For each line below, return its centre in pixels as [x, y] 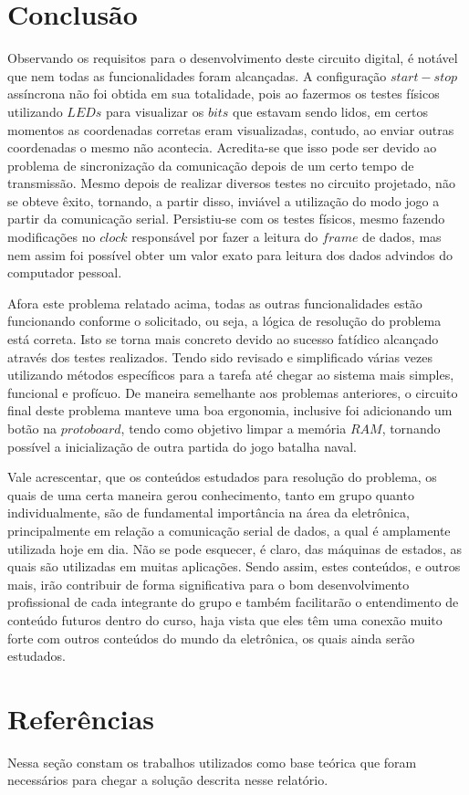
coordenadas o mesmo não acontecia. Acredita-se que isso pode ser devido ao [222, 147]
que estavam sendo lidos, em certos [330, 111]
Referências [81, 718]
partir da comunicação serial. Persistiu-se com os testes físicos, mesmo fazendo [226, 219]
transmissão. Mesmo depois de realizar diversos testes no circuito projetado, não [231, 183]
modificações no [52, 237]
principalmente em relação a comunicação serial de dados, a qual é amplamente [229, 530]
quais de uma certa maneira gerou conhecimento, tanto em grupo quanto [211, 494]
